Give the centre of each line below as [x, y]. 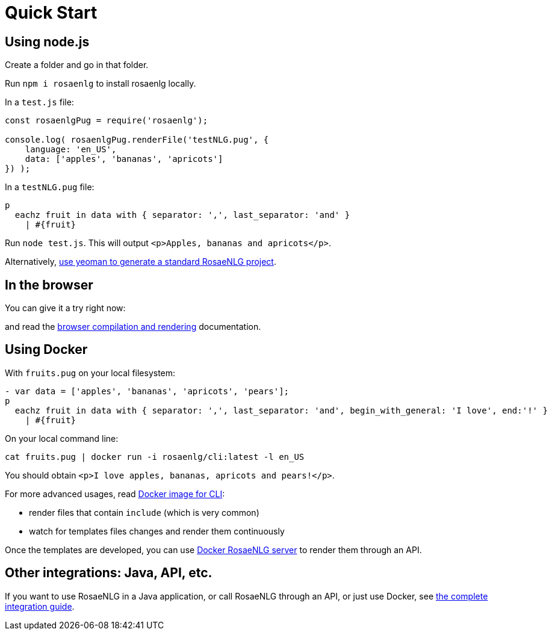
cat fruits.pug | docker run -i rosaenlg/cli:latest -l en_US [155, 457]
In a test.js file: [39, 102]
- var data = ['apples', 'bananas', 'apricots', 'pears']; [147, 391]
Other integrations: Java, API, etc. [109, 573]
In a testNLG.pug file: [50, 187]
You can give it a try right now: [65, 308]
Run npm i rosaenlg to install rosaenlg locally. [101, 84]
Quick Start [51, 13]
